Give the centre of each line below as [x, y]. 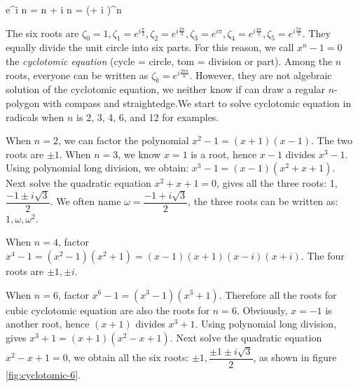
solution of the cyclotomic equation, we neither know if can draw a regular [166, 89]
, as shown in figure [295, 357]
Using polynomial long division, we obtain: [97, 168]
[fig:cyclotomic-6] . [43, 374]
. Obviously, [262, 310]
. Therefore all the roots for [278, 294]
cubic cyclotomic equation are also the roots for [108, 310]
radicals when [35, 117]
